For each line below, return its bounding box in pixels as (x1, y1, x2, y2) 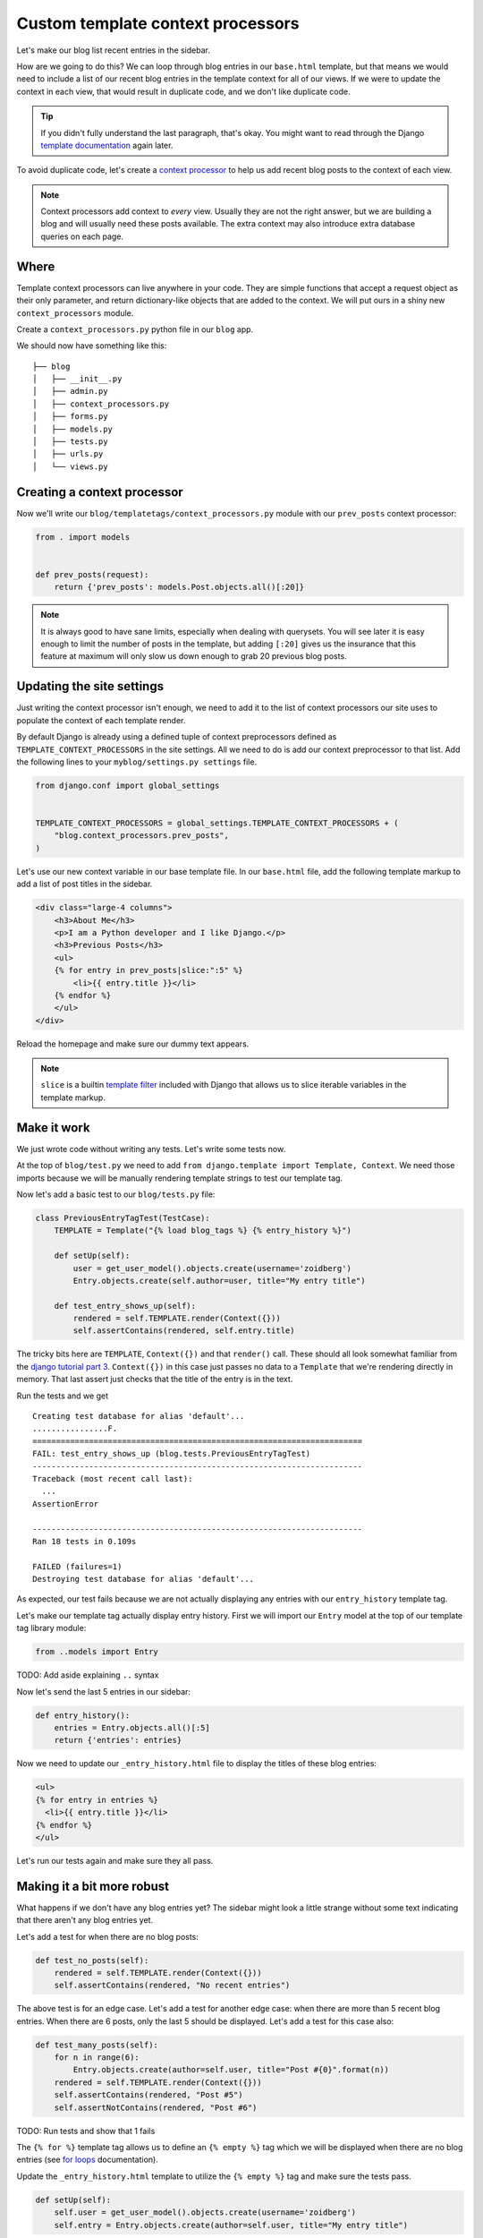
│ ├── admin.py (32, 386, 108, 397)
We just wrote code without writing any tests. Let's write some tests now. (16, 1143, 286, 1154)
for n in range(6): (54, 2053, 140, 2063)
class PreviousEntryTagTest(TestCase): (35, 1213, 210, 1223)
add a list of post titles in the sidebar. (16, 878, 153, 890)
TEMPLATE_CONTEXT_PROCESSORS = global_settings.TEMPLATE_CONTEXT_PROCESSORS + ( (35, 818, 399, 828)
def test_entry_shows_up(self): (54, 1301, 197, 1311)
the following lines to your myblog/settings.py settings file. (16, 756, 258, 767)
